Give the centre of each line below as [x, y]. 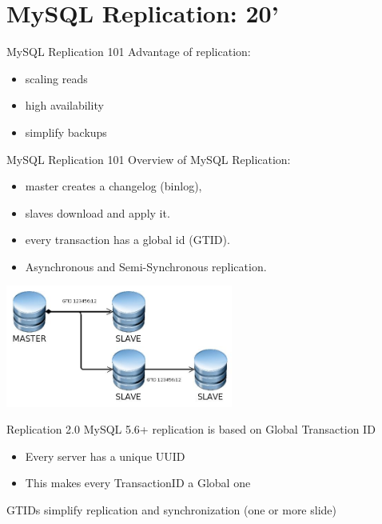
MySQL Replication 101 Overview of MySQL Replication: [149, 159]
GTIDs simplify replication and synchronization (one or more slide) [171, 510]
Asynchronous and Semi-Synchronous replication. [146, 266]
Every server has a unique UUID [105, 456]
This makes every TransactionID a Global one [138, 483]
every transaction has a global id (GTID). [127, 240]
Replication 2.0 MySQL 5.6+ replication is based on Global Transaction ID [191, 429]
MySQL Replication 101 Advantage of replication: [129, 52]
